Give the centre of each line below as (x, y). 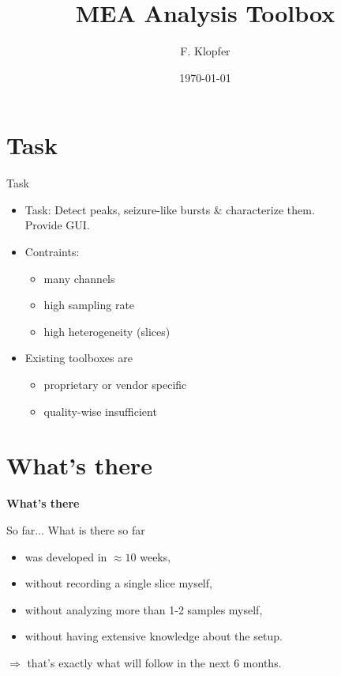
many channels (79, 278)
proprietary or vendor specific (115, 384)
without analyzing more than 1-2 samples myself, (144, 609)
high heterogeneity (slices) (107, 331)
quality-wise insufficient (100, 411)
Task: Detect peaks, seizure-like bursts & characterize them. (170, 209)
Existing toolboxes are (79, 358)
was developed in (66, 556)
